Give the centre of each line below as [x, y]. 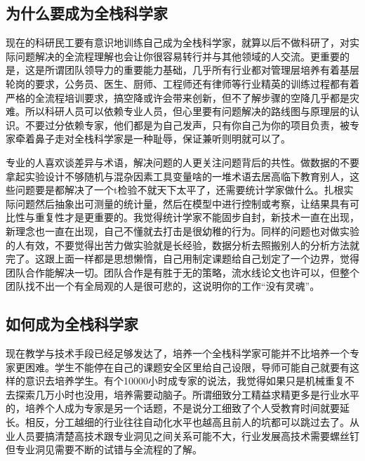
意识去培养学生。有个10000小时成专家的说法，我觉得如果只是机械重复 [185, 381]
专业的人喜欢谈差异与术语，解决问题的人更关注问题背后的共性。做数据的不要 [182, 162]
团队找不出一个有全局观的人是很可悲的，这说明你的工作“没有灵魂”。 [163, 286]
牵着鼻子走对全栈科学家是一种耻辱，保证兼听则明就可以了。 [153, 139]
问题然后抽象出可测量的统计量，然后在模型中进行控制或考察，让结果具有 [182, 203]
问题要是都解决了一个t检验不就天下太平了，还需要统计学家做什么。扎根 [179, 190]
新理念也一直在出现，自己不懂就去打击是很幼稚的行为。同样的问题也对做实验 [182, 230]
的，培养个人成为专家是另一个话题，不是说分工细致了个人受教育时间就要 [173, 408]
